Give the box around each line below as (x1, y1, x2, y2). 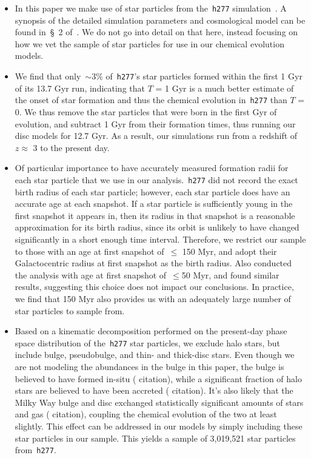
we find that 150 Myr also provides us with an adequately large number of (15, 292, 291, 305)
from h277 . (15, 443, 56, 456)
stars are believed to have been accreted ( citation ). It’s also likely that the (15, 384, 293, 397)
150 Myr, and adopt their (182, 244, 277, 257)
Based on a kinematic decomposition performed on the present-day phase (15, 325, 287, 337)
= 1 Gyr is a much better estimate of (155, 81, 294, 94)
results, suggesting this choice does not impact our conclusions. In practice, (15, 280, 294, 293)
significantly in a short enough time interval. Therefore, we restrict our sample (15, 232, 306, 245)
